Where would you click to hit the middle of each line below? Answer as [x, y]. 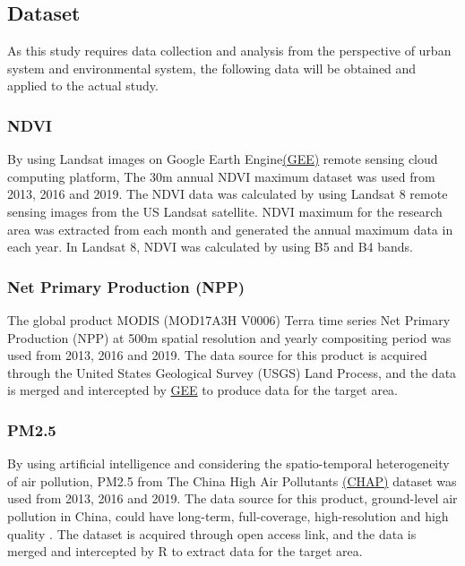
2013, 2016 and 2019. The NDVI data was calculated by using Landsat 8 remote [228, 194]
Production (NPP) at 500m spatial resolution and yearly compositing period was [229, 337]
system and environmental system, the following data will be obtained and [212, 68]
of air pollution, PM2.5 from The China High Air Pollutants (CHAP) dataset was [232, 480]
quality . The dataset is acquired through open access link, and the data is [212, 533]
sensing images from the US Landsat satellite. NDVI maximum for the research [225, 211]
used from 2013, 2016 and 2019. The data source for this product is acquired [217, 355]
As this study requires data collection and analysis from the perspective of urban [229, 51]
